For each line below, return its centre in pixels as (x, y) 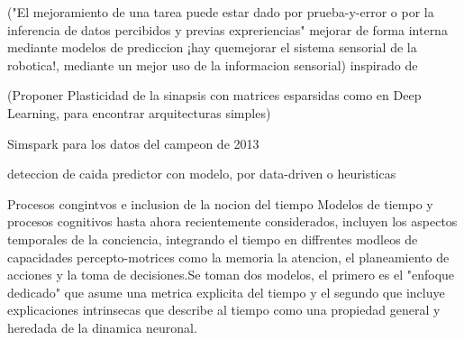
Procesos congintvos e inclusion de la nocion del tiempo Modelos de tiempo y (220, 203)
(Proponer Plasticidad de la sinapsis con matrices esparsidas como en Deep (214, 95)
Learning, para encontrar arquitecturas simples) (139, 112)
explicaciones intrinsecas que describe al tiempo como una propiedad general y (224, 310)
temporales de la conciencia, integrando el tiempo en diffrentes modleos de (213, 239)
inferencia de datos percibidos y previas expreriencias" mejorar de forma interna (227, 29)
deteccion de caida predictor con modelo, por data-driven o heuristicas (202, 174)
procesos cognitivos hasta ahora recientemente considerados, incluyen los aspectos (232, 221)
